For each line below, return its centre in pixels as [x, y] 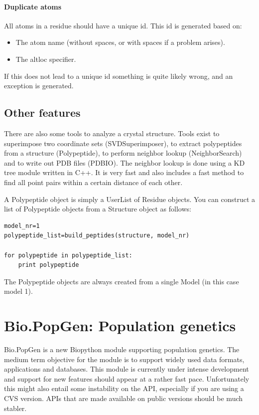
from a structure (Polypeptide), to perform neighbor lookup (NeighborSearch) [123, 153]
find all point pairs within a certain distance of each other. [93, 182]
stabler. [15, 408]
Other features [42, 112]
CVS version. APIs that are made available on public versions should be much [124, 398]
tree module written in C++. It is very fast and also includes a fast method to [124, 172]
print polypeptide [49, 265]
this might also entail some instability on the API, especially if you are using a [124, 388]
